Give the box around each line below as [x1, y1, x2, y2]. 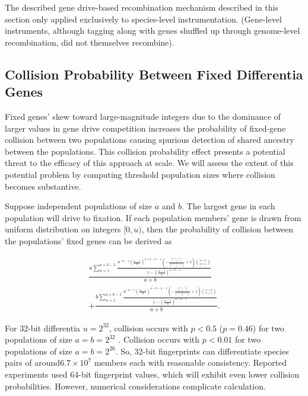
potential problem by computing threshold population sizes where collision [5, 168, 275, 180]
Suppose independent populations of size [5, 200, 152, 212]
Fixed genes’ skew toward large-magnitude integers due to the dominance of [5, 110, 281, 122]
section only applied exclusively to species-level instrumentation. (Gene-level [5, 12, 282, 25]
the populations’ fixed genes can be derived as [5, 234, 172, 247]
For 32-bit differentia [5, 321, 81, 334]
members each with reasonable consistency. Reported [94, 356, 287, 369]
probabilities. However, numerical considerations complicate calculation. [5, 379, 266, 392]
